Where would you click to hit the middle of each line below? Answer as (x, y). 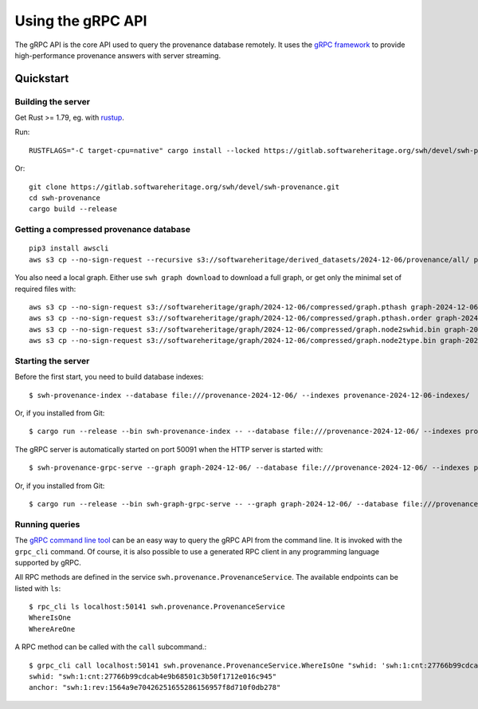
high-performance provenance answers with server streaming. (118, 55)
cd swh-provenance (65, 198)
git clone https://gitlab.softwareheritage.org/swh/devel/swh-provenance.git (184, 187)
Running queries (47, 524)
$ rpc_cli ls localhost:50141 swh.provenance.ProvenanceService (157, 607)
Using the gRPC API (81, 21)
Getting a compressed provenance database (103, 230)
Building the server (53, 101)
